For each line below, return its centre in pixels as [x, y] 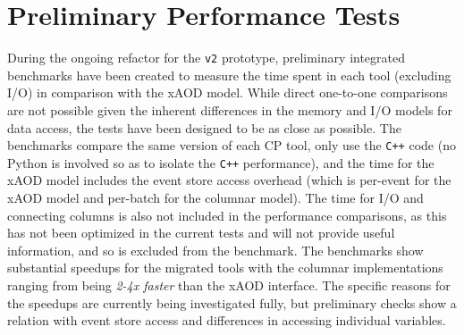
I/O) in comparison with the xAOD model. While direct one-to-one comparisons [228, 92]
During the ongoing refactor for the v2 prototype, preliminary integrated [207, 58]
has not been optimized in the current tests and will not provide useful [201, 233]
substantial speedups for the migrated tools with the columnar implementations [225, 268]
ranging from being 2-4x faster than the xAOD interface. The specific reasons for [229, 285]
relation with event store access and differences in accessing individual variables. [227, 320]
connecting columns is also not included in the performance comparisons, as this [227, 215]
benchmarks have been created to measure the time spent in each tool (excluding [229, 75]
